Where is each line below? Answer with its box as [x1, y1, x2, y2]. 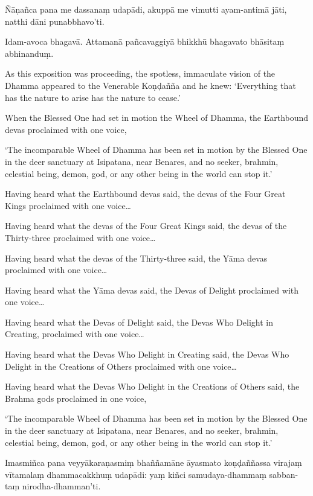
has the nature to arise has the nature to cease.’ [5, 91, 181, 103]
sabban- [269, 468, 298, 480]
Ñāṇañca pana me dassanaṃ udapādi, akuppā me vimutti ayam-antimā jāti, [5, 3, 287, 15]
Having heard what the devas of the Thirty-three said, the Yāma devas [5, 251, 268, 264]
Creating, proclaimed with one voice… [5, 327, 144, 340]
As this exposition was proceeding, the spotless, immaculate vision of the [5, 67, 276, 80]
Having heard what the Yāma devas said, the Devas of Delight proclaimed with [5, 283, 299, 296]
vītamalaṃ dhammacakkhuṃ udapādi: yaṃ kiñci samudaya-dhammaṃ [5, 468, 266, 480]
